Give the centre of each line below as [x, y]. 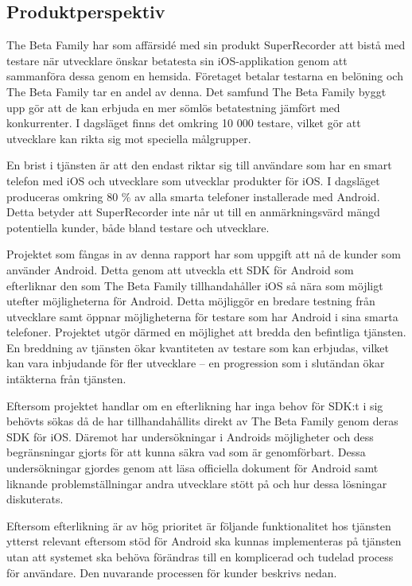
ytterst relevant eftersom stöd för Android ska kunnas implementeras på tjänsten [204, 541]
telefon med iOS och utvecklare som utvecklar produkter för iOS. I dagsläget [193, 180]
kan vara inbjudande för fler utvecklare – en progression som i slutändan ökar [196, 363]
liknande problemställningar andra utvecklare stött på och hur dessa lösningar [197, 483]
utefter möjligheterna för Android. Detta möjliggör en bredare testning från [191, 301]
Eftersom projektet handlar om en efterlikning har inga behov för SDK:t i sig [195, 405]
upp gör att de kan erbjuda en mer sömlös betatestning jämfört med [173, 107]
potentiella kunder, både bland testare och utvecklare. [138, 227]
